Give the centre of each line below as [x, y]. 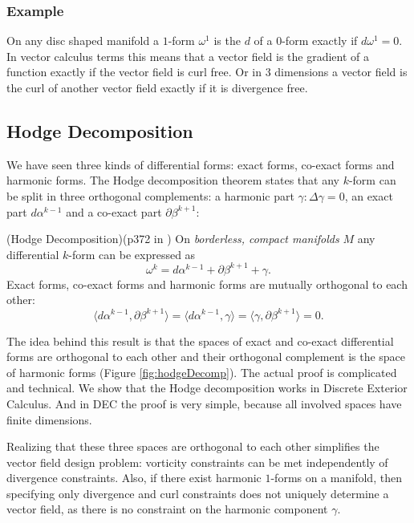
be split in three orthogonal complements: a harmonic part [150, 195]
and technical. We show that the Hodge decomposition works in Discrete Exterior [207, 388]
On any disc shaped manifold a [83, 41]
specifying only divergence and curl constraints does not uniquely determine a [198, 493]
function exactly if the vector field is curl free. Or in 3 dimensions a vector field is [207, 72]
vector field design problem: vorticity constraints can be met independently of [197, 462]
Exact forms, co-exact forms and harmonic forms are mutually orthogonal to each [207, 284]
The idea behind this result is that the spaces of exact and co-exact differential [200, 341]
